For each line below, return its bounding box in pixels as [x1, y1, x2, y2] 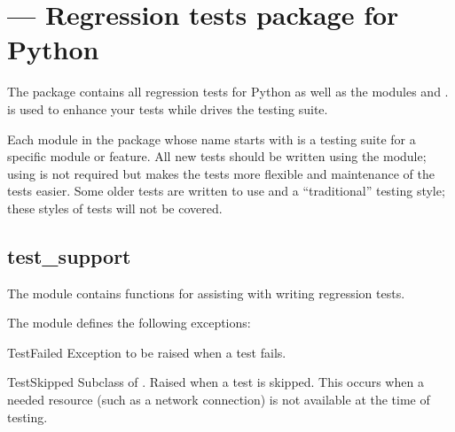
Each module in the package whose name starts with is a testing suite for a [7, 129, 416, 148]
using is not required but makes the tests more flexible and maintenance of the [7, 164, 435, 182]
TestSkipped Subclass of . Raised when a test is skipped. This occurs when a [7, 373, 424, 391]
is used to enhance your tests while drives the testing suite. [7, 99, 328, 118]
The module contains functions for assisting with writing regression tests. [7, 283, 405, 302]
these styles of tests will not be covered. [7, 198, 223, 217]
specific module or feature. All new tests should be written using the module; [7, 147, 427, 166]
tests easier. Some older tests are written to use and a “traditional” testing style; [7, 181, 445, 200]
